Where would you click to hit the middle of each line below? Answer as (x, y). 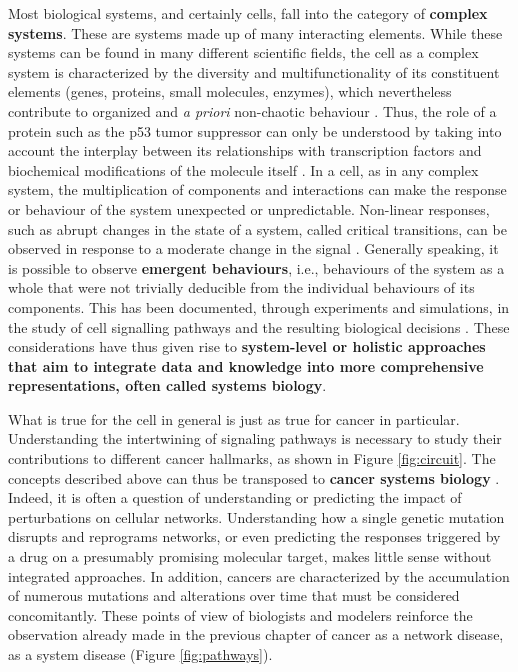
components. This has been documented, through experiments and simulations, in (259, 306)
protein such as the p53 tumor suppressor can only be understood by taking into (255, 130)
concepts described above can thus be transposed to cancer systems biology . (254, 477)
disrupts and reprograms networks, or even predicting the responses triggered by (254, 536)
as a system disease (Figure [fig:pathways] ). (140, 654)
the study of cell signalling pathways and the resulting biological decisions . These (259, 326)
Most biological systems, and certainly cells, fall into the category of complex (248, 13)
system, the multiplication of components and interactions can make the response (257, 189)
